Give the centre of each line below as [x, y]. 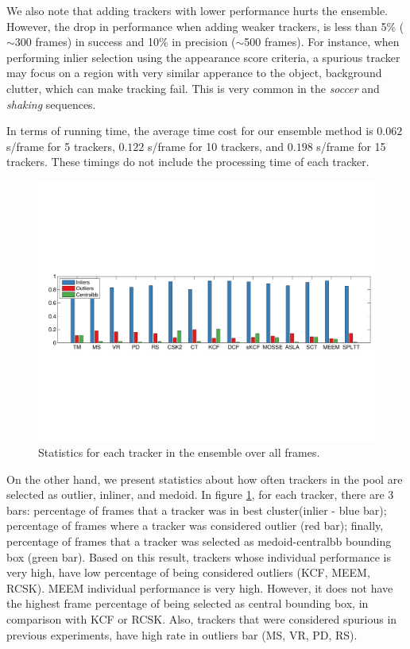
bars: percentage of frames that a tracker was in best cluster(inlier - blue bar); [197, 510]
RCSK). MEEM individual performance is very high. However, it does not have [200, 587]
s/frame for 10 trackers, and [216, 146]
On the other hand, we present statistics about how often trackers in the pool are [205, 479]
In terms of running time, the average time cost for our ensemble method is [190, 131]
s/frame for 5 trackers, [61, 146]
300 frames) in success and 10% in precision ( [125, 42]
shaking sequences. [51, 104]
